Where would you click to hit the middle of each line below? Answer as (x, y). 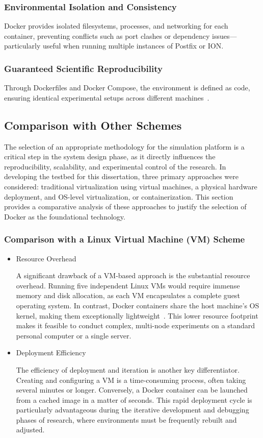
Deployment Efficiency (51, 352)
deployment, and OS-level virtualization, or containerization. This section (119, 196)
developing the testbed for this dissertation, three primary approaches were (121, 176)
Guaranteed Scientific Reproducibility (83, 68)
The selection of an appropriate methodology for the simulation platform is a (124, 146)
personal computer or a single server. (74, 335)
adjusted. (30, 430)
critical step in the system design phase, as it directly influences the (110, 156)
